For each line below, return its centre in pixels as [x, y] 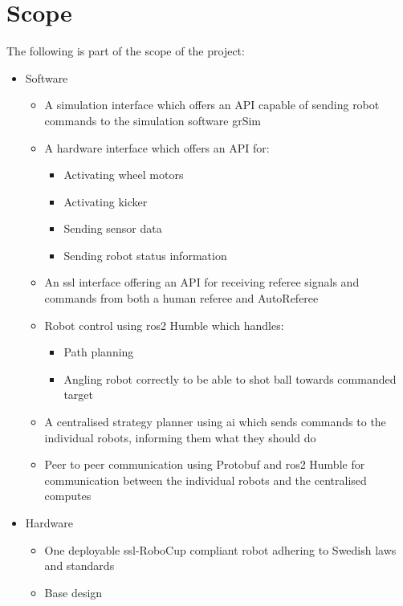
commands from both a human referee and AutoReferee [181, 298]
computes [68, 496]
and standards [79, 565]
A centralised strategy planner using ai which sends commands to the [215, 422]
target [78, 395]
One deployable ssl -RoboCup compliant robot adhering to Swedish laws [220, 549]
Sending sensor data [113, 228]
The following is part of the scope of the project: [126, 51]
